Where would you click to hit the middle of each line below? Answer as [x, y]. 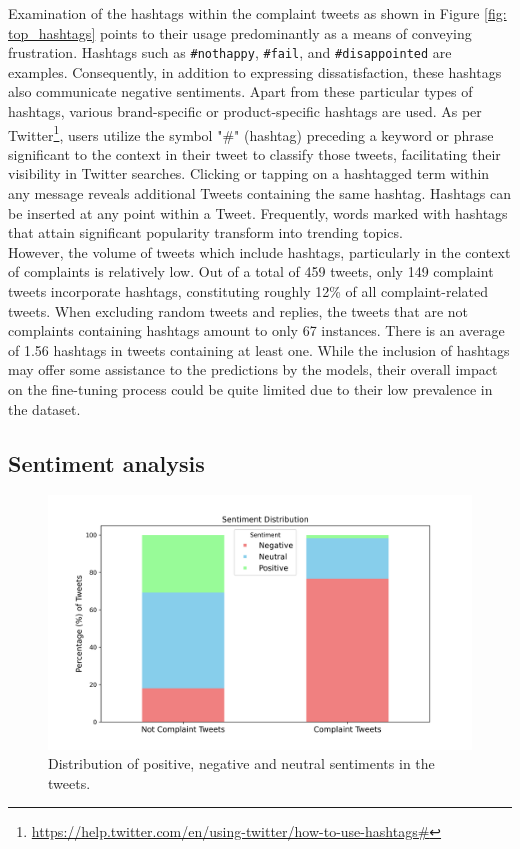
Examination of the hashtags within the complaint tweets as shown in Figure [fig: [257, 13]
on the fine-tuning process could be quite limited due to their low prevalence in [250, 389]
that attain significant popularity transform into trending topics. [205, 232]
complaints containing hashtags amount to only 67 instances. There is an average [256, 330]
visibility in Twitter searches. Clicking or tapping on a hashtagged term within [249, 173]
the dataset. [44, 408]
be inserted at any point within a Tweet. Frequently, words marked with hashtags [258, 212]
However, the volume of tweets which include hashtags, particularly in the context [259, 251]
